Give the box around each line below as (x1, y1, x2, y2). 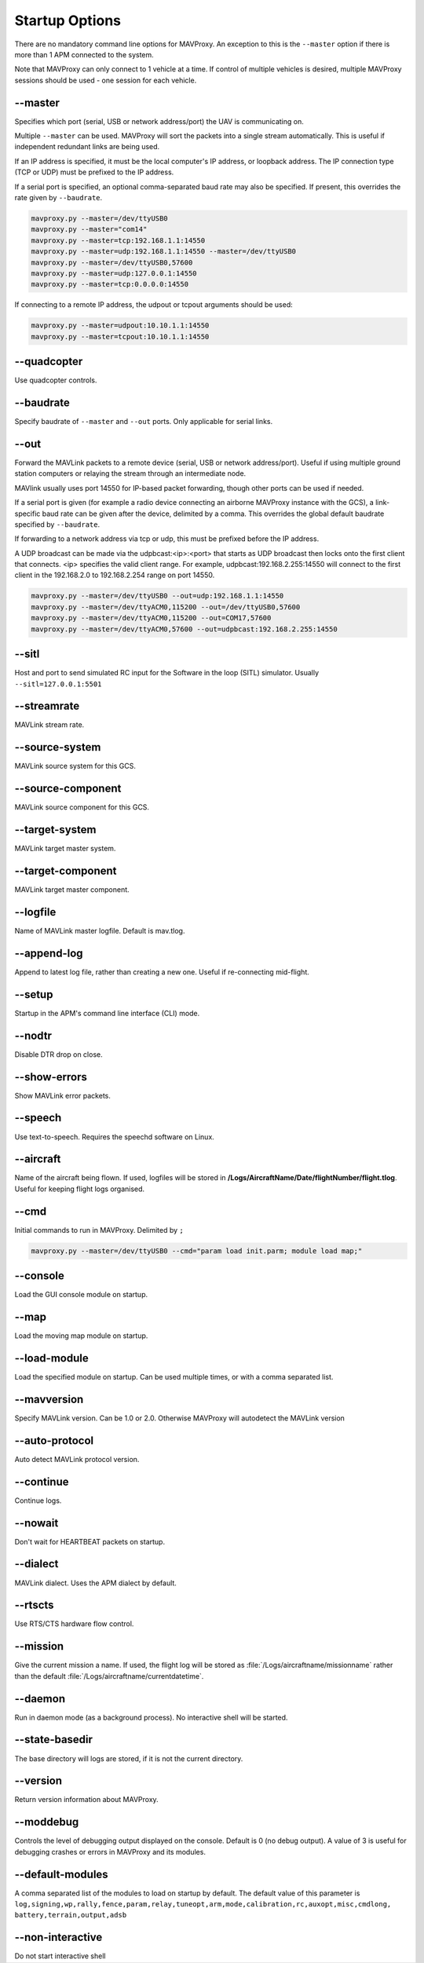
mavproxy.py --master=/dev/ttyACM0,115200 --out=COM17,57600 (31, 613, 272, 623)
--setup (14, 988, 53, 1001)
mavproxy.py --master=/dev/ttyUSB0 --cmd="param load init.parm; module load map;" (31, 1246, 363, 1256)
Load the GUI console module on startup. (14, 1290, 148, 1300)
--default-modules (14, 1867, 109, 1881)
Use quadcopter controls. (14, 375, 97, 385)
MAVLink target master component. (14, 885, 130, 894)
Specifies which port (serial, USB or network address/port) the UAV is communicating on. (14, 116, 304, 126)
